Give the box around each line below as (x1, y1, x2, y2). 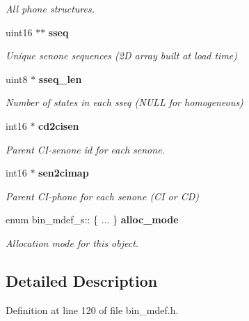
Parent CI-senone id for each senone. (6, 142, 165, 156)
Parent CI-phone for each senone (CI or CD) (6, 188, 199, 203)
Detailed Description (6, 269, 158, 291)
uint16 (6, 24, 33, 39)
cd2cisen (38, 118, 79, 133)
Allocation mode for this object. (6, 235, 139, 250)
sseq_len (38, 71, 82, 86)
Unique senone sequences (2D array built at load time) (6, 48, 238, 63)
